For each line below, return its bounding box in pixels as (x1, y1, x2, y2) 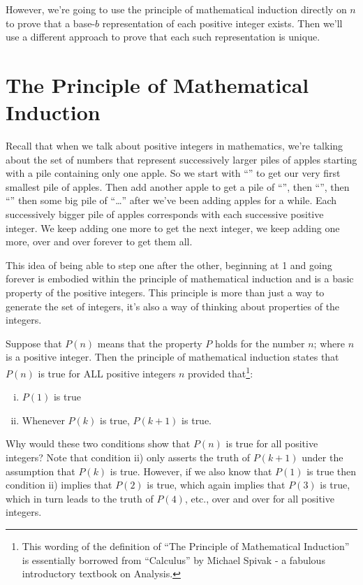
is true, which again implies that (147, 477, 286, 492)
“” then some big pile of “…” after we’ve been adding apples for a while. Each (6, 193, 337, 208)
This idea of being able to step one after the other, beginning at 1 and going (6, 257, 332, 272)
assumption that (6, 463, 75, 478)
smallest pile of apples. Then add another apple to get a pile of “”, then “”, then (6, 179, 350, 194)
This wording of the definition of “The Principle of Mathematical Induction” (22, 539, 350, 553)
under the (302, 450, 343, 465)
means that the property (97, 335, 202, 350)
